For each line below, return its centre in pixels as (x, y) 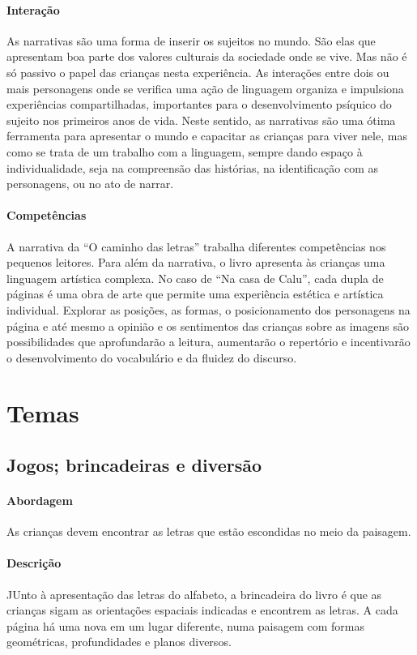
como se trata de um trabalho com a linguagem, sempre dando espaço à (185, 151)
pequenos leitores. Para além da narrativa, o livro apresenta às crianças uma (196, 262)
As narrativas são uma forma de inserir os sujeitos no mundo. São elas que (191, 40)
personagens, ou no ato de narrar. (90, 184)
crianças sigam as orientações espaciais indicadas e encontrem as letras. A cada (202, 610)
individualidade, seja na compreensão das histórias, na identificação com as (193, 167)
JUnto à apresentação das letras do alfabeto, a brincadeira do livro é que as (194, 594)
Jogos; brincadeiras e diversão (134, 465)
